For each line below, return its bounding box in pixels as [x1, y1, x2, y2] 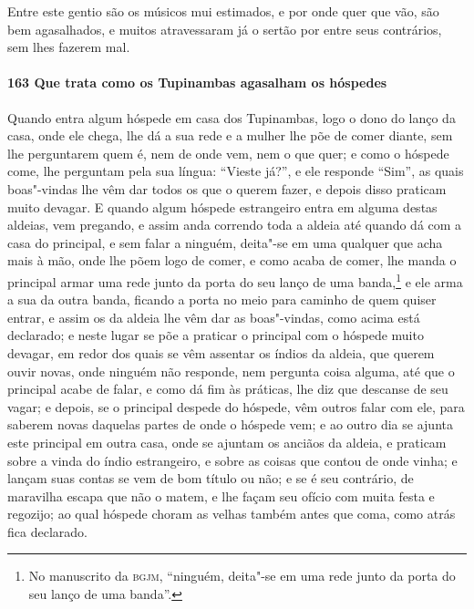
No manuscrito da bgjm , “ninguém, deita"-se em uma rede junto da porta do [28, 566, 456, 585]
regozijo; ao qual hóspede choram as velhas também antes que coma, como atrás [7, 504, 456, 523]
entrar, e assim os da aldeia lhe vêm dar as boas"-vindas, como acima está [7, 307, 420, 326]
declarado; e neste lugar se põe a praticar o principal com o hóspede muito [7, 325, 424, 345]
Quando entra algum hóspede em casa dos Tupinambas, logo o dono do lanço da [7, 108, 456, 127]
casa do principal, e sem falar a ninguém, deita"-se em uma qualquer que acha [7, 232, 443, 252]
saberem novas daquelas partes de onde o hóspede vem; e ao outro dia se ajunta [7, 415, 453, 434]
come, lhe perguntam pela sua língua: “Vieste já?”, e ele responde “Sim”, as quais [7, 161, 464, 181]
